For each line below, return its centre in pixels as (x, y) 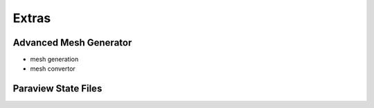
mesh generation (54, 60)
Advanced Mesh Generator (72, 43)
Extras (32, 18)
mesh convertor (53, 69)
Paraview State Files (57, 89)
